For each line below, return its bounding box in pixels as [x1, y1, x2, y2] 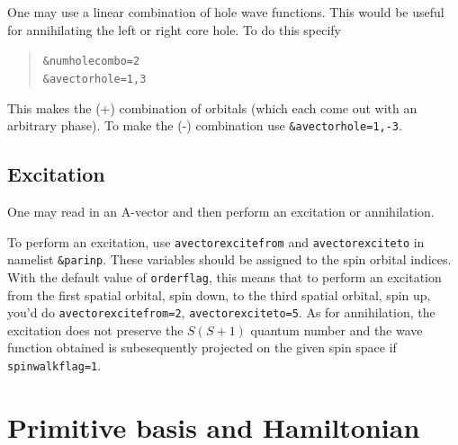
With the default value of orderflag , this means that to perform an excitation [7, 267, 442, 286]
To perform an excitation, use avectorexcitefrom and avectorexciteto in [7, 232, 425, 251]
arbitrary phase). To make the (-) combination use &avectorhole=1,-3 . [7, 116, 402, 135]
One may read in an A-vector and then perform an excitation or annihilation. [7, 201, 435, 220]
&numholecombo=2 [42, 55, 140, 68]
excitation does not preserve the [7, 320, 184, 339]
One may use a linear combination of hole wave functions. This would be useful [7, 3, 445, 21]
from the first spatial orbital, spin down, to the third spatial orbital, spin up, [7, 285, 431, 304]
